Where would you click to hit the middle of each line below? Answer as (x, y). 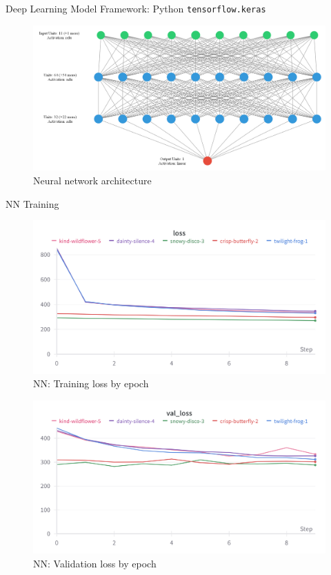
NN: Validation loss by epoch (95, 563)
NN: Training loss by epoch (91, 383)
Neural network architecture (92, 180)
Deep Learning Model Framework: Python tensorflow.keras (136, 8)
